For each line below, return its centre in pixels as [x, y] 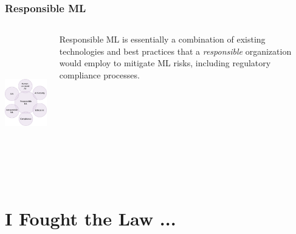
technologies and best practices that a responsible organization [175, 51]
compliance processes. [99, 75]
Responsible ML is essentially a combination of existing [162, 39]
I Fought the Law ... [91, 218]
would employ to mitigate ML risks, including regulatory [165, 63]
